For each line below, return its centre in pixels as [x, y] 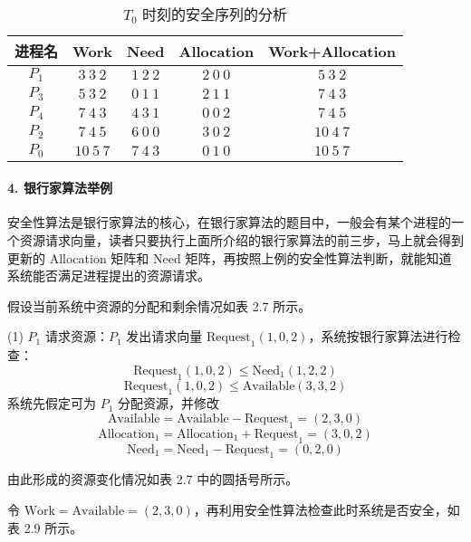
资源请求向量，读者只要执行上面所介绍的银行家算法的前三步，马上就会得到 [241, 240]
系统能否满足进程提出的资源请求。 [109, 276]
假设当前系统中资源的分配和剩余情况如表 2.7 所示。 [159, 305]
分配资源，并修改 [169, 403]
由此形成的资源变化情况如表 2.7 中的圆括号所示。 [153, 479]
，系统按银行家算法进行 [378, 336]
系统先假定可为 [52, 403]
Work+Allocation [332, 51]
